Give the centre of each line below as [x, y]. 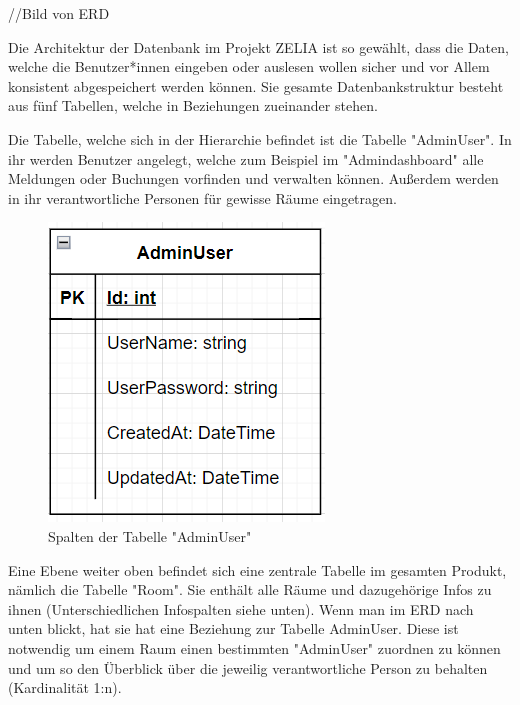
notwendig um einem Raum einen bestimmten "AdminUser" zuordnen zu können [254, 647]
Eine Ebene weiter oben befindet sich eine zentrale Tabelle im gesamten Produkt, [257, 569]
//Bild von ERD [59, 13]
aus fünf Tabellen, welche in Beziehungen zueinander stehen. [193, 105]
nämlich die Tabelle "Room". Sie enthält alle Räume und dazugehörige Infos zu [250, 589]
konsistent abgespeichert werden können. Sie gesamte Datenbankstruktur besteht [256, 85]
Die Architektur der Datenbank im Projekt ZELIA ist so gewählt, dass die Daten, [258, 46]
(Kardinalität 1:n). [65, 687]
